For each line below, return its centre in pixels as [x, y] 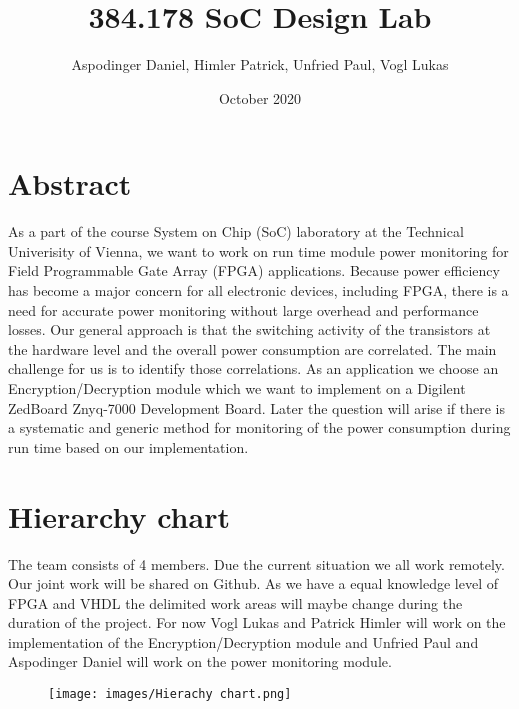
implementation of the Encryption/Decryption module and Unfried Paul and [243, 641]
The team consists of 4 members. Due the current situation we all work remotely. [256, 563]
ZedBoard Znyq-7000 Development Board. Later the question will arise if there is [257, 407]
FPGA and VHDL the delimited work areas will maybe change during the [235, 602]
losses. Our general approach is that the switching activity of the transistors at [249, 329]
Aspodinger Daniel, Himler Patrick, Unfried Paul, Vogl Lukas [260, 64]
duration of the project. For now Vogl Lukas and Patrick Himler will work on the [257, 622]
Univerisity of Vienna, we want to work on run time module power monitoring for [258, 250]
